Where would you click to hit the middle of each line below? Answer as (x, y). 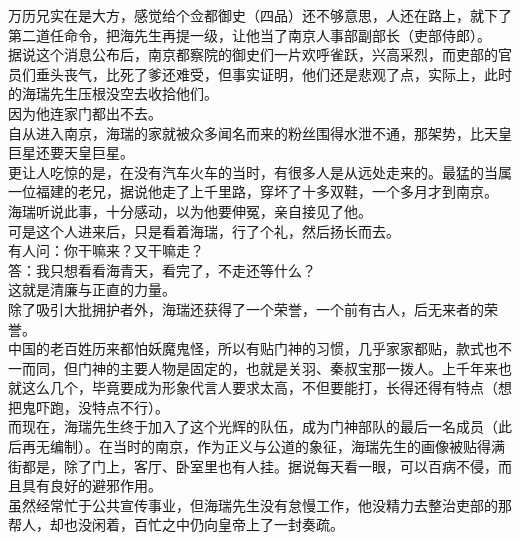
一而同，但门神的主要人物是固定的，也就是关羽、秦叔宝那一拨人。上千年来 (253, 367)
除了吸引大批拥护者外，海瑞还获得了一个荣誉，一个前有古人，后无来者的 (246, 308)
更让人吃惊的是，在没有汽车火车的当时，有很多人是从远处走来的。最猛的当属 (260, 171)
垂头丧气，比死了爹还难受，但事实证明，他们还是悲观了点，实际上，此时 (273, 73)
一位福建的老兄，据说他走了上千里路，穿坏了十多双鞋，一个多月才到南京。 (253, 191)
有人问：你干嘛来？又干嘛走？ (106, 250)
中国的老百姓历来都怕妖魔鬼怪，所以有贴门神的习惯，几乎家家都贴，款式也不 (260, 348)
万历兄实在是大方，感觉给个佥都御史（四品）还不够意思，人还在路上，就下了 (260, 15)
